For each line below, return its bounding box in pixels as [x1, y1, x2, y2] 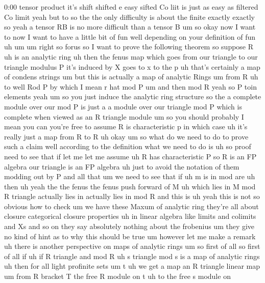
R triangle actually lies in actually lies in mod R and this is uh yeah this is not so [4, 191, 260, 202]
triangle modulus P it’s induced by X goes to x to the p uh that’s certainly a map [4, 61, 260, 72]
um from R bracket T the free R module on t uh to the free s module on [4, 271, 231, 281]
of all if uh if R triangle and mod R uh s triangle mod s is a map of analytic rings [4, 250, 260, 261]
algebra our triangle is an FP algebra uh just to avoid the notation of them [4, 161, 239, 172]
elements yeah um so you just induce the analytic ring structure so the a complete [4, 91, 261, 102]
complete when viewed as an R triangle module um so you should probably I [4, 111, 244, 122]
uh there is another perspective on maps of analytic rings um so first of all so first [4, 241, 260, 251]
